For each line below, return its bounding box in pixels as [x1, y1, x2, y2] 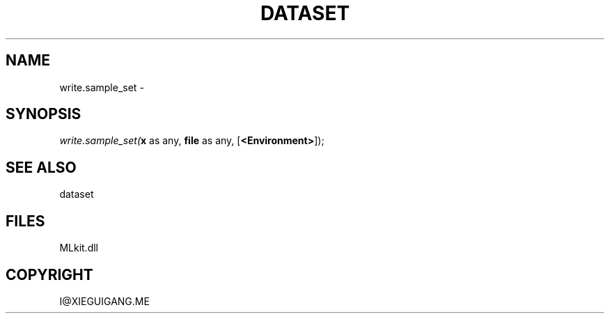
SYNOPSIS [6, 105, 81, 123]
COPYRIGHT [6, 265, 93, 283]
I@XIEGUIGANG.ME [59, 295, 150, 307]
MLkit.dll [59, 242, 98, 254]
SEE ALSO [6, 158, 77, 176]
